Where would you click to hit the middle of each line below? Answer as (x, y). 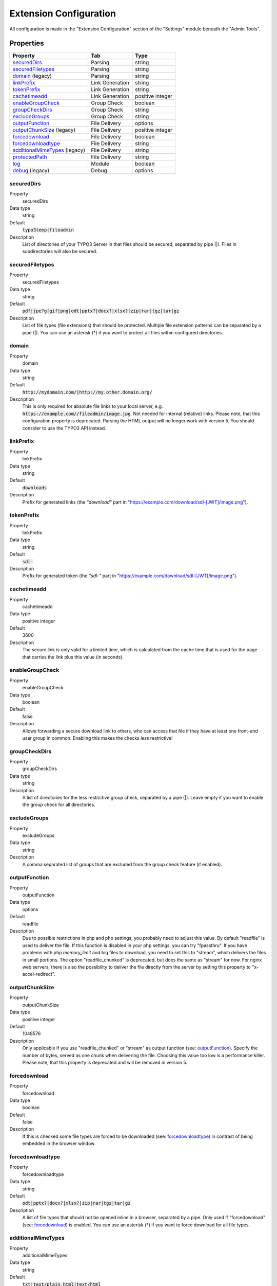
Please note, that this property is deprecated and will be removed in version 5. (105, 1062)
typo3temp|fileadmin (48, 230)
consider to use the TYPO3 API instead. (64, 428)
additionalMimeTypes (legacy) (49, 150)
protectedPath (30, 157)
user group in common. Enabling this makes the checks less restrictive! (97, 738)
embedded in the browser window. (59, 1144)
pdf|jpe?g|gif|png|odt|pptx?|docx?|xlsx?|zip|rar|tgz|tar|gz (101, 311)
